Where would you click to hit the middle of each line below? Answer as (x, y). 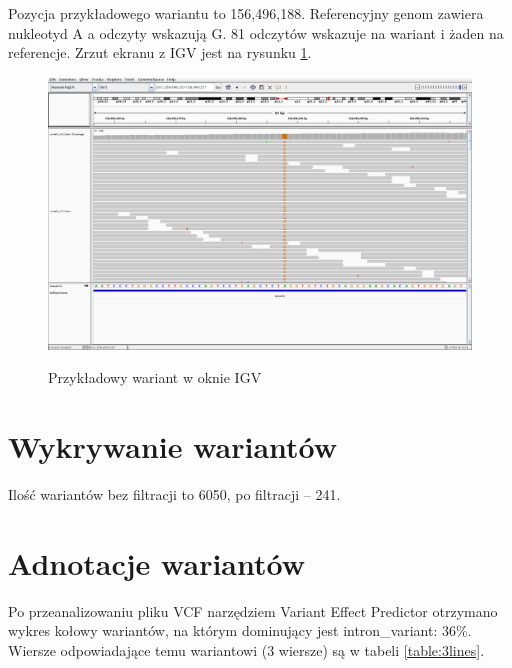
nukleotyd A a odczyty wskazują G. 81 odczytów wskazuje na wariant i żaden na (256, 32)
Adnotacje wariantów (156, 562)
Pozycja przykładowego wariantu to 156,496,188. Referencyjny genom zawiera (246, 13)
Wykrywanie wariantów (173, 446)
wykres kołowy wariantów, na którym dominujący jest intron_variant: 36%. (240, 630)
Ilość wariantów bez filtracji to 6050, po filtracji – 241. (174, 493)
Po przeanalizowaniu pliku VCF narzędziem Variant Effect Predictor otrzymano (253, 610)
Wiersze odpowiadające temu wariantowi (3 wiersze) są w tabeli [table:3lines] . (246, 649)
